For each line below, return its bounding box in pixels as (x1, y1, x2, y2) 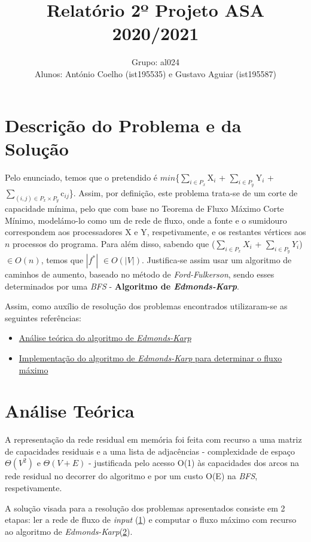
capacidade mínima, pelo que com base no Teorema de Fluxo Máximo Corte (5, 202, 284, 215)
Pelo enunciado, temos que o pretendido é (5, 170, 158, 183)
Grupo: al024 (132, 56, 179, 68)
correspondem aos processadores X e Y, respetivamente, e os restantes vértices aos (5, 226, 306, 238)
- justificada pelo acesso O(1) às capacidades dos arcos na (89, 456, 300, 469)
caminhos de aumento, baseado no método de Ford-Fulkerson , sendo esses (5, 268, 275, 281)
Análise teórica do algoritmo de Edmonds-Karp (19, 331, 191, 344)
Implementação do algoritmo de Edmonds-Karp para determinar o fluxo (19, 351, 282, 364)
